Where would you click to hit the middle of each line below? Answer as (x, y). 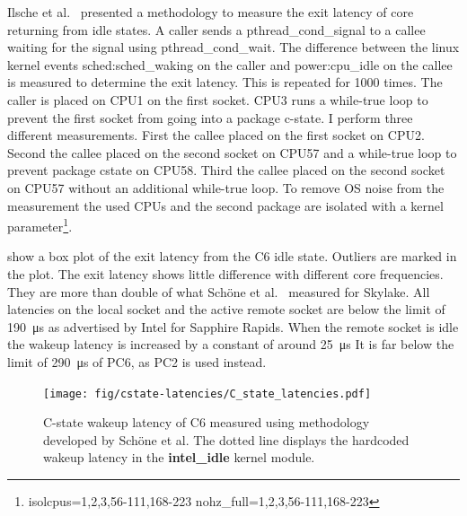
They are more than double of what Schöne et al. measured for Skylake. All (219, 291)
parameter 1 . (40, 225)
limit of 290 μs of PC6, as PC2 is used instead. (137, 361)
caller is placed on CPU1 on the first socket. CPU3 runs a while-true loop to (218, 99)
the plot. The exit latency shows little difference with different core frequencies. (225, 273)
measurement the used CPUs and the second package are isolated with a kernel (225, 205)
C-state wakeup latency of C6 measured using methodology (207, 422)
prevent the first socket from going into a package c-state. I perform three (210, 117)
